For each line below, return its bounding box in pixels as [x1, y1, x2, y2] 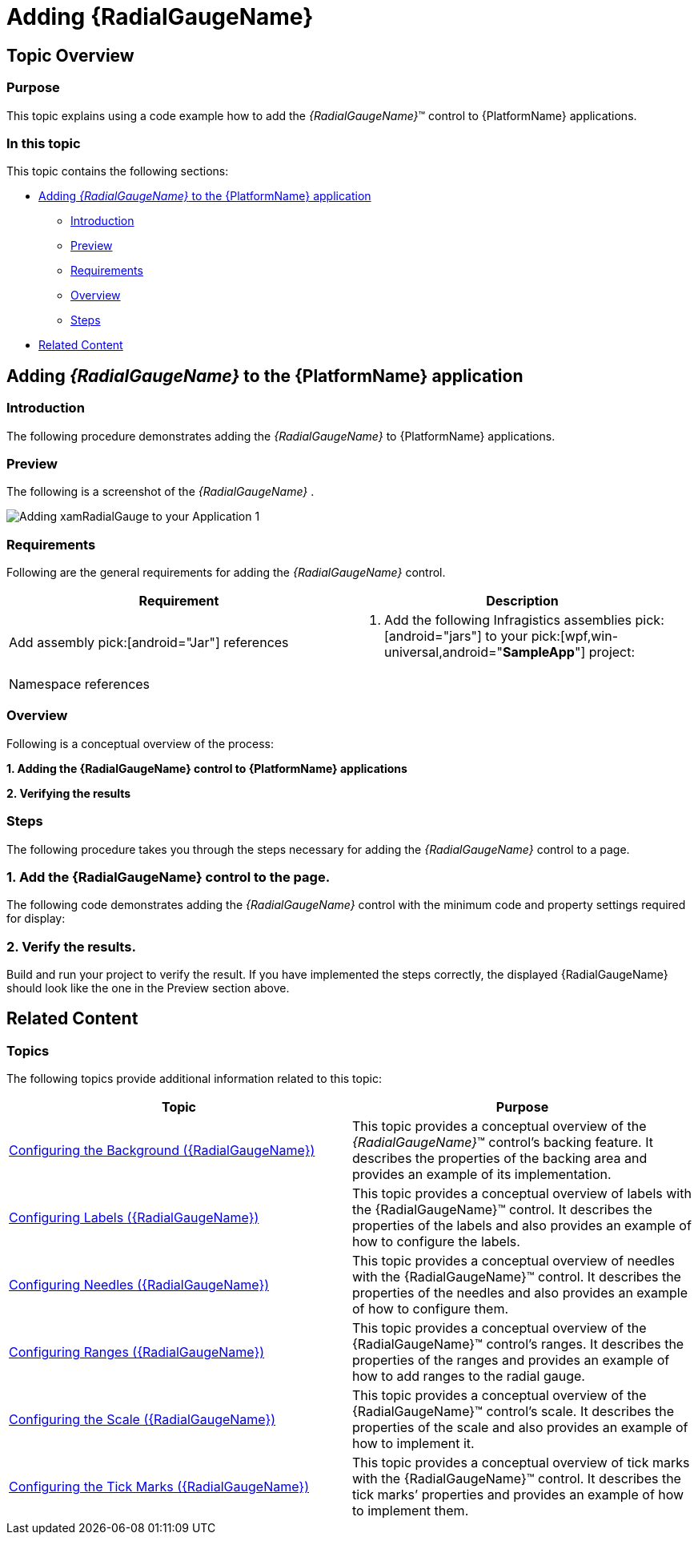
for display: [6, 911, 66, 926]
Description [486, 593, 559, 610]
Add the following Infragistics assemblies [384, 612, 632, 629]
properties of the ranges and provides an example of [352, 1352, 670, 1369]
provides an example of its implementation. [352, 1166, 612, 1183]
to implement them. [352, 1503, 469, 1519]
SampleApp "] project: [503, 644, 636, 661]
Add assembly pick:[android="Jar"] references [9, 634, 289, 651]
